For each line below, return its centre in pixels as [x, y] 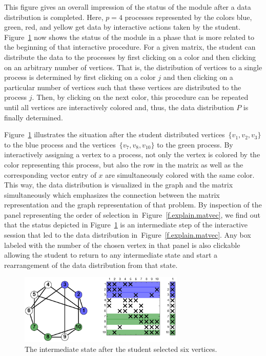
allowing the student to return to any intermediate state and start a [111, 255]
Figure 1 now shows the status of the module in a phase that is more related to [129, 37]
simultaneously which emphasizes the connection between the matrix [112, 194]
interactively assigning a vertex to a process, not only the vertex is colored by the [132, 154]
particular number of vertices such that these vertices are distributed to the [123, 87]
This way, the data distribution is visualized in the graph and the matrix [119, 185]
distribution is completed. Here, [54, 17]
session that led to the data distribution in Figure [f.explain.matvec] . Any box [128, 235]
